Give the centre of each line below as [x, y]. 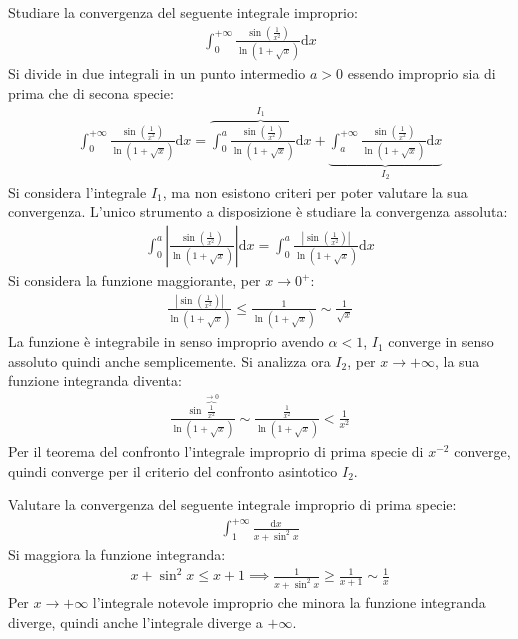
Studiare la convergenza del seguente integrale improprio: [183, 12]
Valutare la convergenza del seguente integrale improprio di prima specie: [232, 504]
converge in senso [441, 341]
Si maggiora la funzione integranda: [117, 554]
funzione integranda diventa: [95, 380]
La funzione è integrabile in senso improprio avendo [166, 341]
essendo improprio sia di [421, 73]
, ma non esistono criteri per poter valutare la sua [315, 191]
